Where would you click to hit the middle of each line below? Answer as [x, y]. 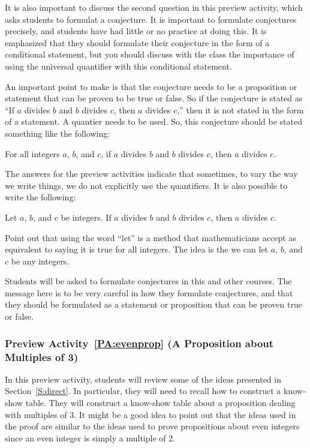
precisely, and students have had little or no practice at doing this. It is [136, 31]
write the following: [40, 197]
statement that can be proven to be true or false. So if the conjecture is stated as [154, 98]
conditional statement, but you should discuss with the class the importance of [150, 54]
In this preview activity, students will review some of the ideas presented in [143, 379]
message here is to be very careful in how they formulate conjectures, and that [149, 292]
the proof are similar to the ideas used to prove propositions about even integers [152, 426]
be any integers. [40, 261]
